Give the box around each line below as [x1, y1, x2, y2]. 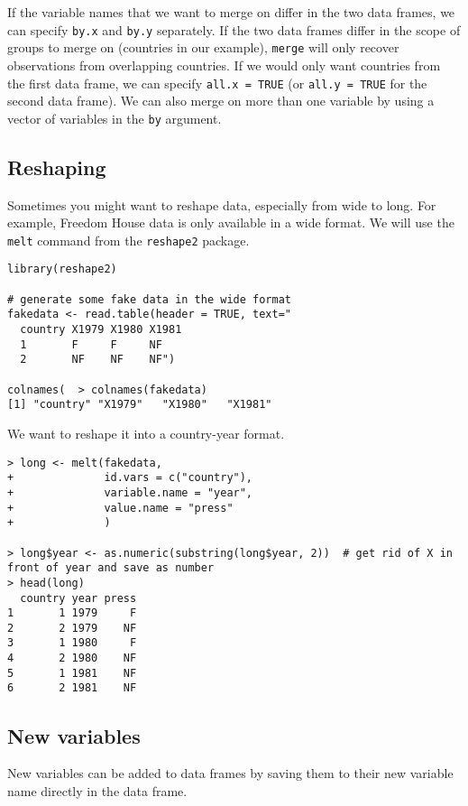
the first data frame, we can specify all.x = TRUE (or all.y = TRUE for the [7, 73, 427, 92]
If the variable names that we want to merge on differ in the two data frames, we [7, 3, 455, 21]
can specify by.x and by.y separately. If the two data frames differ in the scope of [7, 20, 461, 39]
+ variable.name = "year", [7, 486, 253, 499]
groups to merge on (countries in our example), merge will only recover [7, 38, 399, 57]
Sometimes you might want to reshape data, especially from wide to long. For [7, 195, 436, 214]
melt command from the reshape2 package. [7, 230, 250, 249]
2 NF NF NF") [20, 353, 176, 366]
